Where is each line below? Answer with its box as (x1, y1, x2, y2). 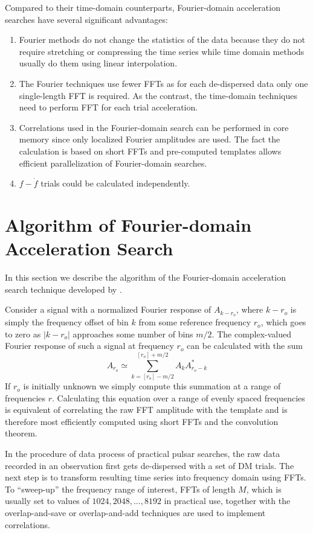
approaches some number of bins (73, 327, 193, 340)
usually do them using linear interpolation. (19, 57, 178, 69)
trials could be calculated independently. (40, 177, 190, 190)
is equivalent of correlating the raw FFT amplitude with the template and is (5, 403, 288, 416)
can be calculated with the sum (187, 339, 303, 352)
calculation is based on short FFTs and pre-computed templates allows (19, 144, 282, 157)
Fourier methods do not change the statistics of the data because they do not (19, 33, 305, 46)
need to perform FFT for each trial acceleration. (19, 101, 198, 113)
